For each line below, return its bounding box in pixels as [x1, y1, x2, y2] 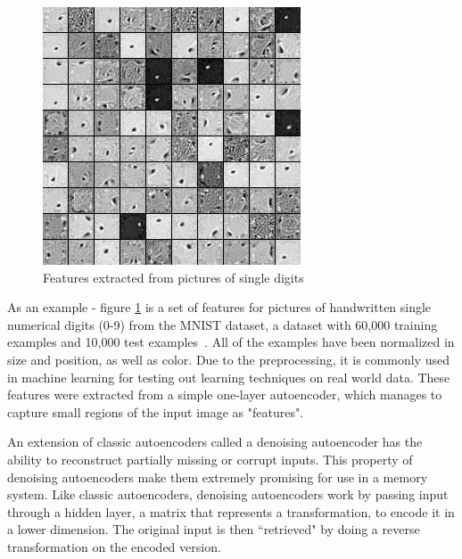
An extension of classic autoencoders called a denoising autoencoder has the [7, 432, 423, 451]
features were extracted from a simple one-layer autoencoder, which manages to [7, 385, 442, 404]
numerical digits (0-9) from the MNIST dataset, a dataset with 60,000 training [7, 315, 438, 333]
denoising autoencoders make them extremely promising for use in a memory [7, 467, 428, 486]
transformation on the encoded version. [7, 537, 221, 555]
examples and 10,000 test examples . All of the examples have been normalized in [7, 333, 455, 351]
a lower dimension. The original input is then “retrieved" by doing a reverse [7, 520, 420, 538]
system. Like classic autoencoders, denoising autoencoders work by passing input [7, 485, 449, 504]
